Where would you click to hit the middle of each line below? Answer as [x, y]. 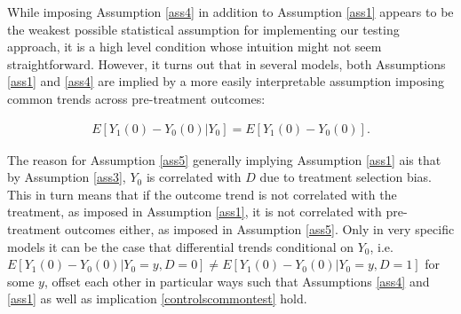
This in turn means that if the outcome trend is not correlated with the [202, 194]
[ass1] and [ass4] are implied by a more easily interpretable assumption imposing [226, 81]
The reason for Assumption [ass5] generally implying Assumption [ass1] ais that [224, 159]
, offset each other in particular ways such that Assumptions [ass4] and [237, 281]
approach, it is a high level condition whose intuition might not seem [195, 47]
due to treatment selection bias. [346, 177]
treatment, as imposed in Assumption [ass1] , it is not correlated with [195, 212]
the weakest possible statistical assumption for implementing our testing [203, 29]
